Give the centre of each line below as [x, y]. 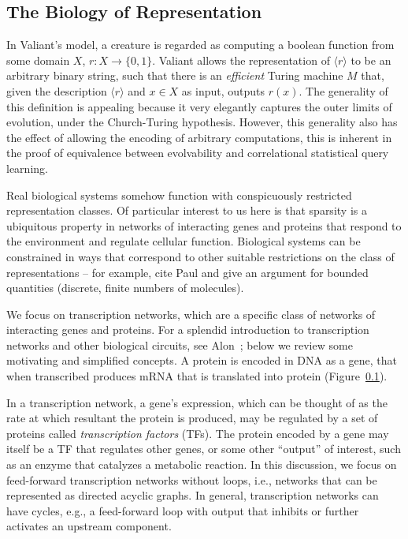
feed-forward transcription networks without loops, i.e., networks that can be [192, 479]
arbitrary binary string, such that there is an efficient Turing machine [175, 75]
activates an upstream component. [89, 526]
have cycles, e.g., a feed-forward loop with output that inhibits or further [183, 510]
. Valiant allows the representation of [241, 60]
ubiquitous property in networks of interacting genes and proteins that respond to [204, 225]
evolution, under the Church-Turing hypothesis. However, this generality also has [202, 122]
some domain [38, 60]
